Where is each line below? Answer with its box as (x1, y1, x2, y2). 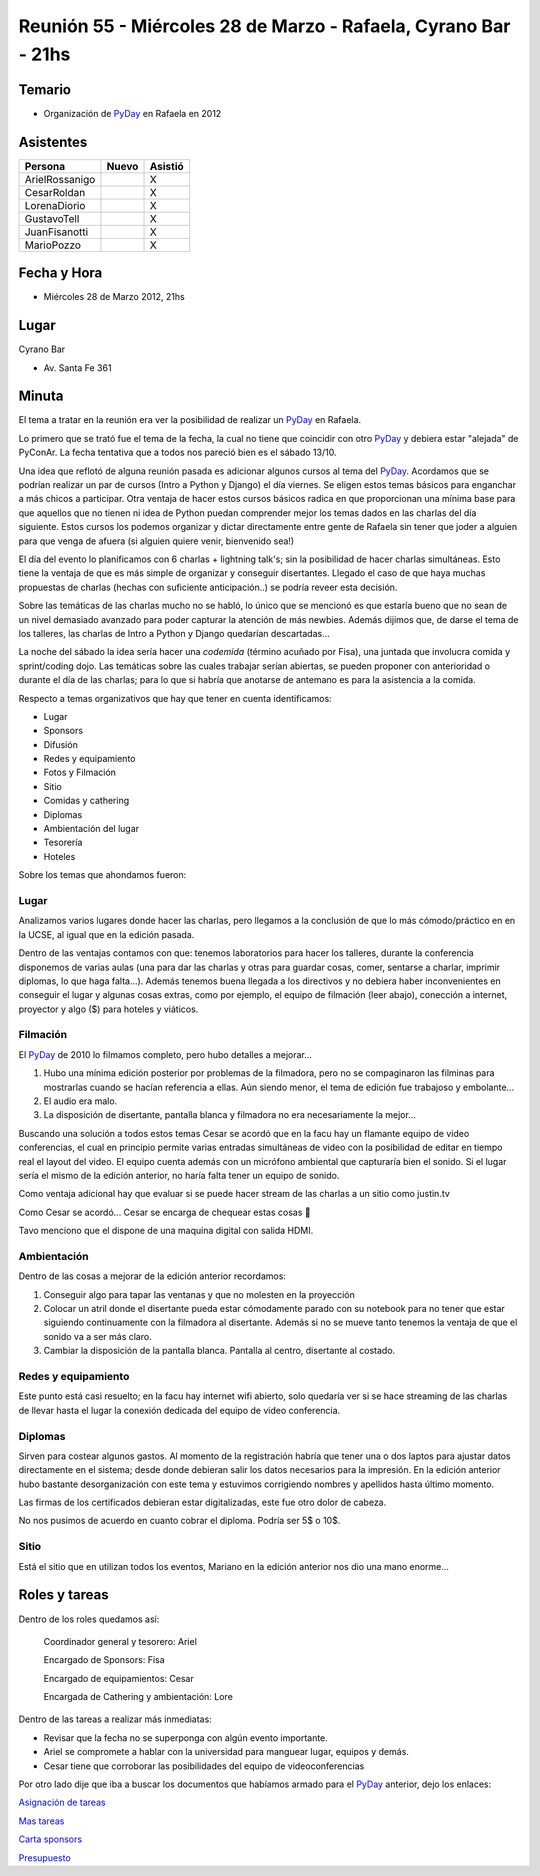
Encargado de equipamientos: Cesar (43, 1672, 194, 1684)
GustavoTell (24, 211, 80, 225)
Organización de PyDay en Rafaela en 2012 (43, 107, 222, 119)
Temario (18, 81, 72, 98)
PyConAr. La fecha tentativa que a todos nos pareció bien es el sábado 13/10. (18, 446, 337, 459)
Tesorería (43, 836, 83, 849)
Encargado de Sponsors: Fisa (43, 1654, 165, 1666)
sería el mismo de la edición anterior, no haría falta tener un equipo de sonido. (18, 1169, 340, 1181)
